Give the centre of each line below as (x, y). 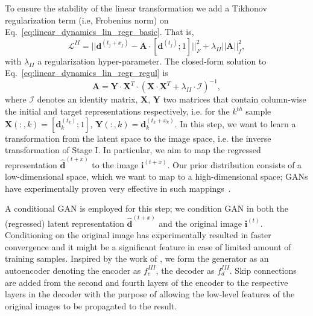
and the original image (201, 223)
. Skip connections (263, 270)
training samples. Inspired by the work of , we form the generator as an (137, 258)
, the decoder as (185, 270)
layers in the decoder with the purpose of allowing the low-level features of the (150, 294)
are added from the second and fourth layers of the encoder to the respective (147, 282)
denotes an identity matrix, (87, 99)
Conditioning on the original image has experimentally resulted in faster (138, 235)
